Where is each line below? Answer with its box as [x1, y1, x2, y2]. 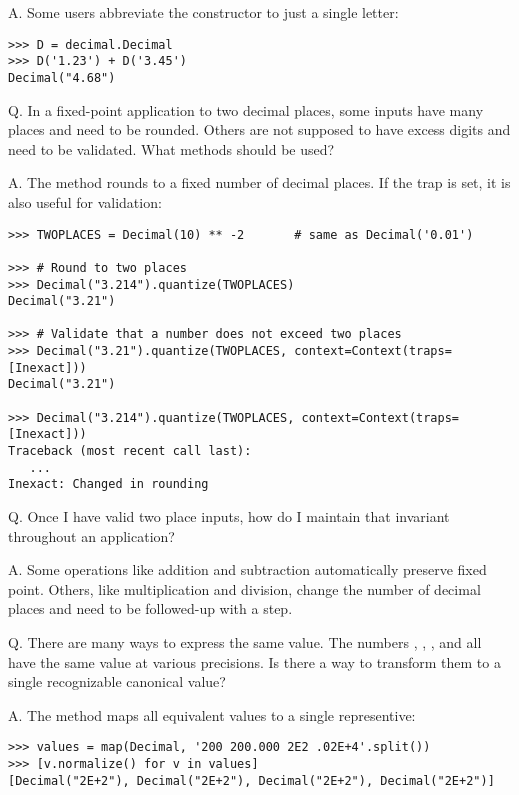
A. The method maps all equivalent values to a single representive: [8, 704, 416, 725]
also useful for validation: [8, 191, 162, 212]
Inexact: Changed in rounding [8, 477, 209, 492]
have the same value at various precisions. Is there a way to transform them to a [8, 651, 501, 672]
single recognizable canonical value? [8, 671, 226, 692]
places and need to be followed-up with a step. [8, 598, 293, 619]
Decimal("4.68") [8, 70, 116, 85]
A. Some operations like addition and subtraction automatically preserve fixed [8, 559, 487, 580]
